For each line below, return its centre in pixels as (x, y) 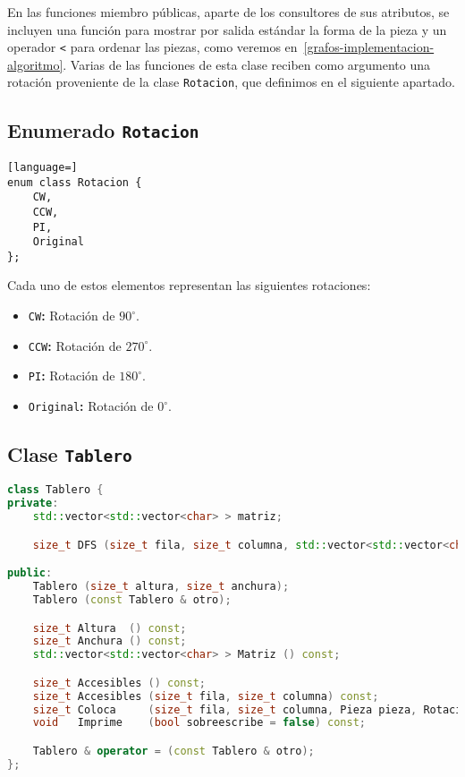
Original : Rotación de (91, 406)
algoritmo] (35, 64)
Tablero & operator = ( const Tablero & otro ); (173, 751)
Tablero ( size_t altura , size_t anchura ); (161, 587)
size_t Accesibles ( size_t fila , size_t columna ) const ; (206, 696)
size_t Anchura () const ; (110, 641)
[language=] (42, 167)
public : (30, 573)
